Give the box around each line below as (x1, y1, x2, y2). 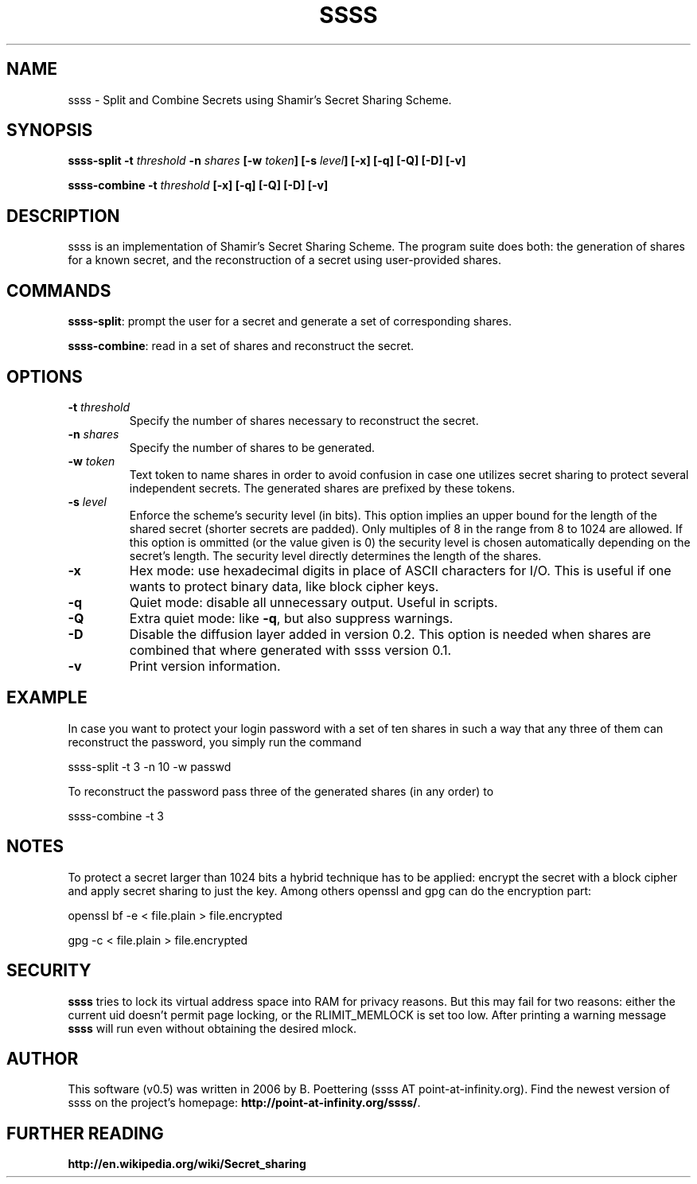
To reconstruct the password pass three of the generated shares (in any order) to (68, 784, 494, 798)
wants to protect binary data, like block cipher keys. (129, 578, 439, 594)
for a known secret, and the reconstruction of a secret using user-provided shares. (68, 253, 501, 267)
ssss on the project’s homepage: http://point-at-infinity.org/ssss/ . (68, 1096, 421, 1110)
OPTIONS (6, 366, 83, 387)
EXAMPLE (6, 687, 88, 708)
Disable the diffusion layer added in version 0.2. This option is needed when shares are (129, 625, 651, 642)
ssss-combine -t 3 (68, 808, 164, 823)
